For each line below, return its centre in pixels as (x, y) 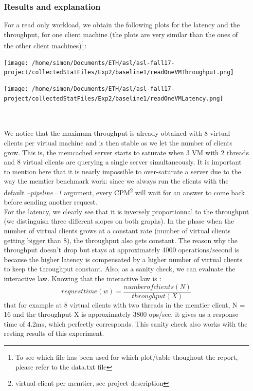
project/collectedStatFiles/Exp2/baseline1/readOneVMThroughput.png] (119, 72)
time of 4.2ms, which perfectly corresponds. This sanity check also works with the (126, 323)
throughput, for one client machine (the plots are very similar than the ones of (121, 34)
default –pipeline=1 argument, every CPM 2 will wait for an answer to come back (125, 192)
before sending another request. (51, 202)
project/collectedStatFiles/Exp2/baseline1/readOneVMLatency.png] (114, 98)
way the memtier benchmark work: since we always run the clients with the (116, 181)
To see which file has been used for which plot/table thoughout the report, (126, 357)
